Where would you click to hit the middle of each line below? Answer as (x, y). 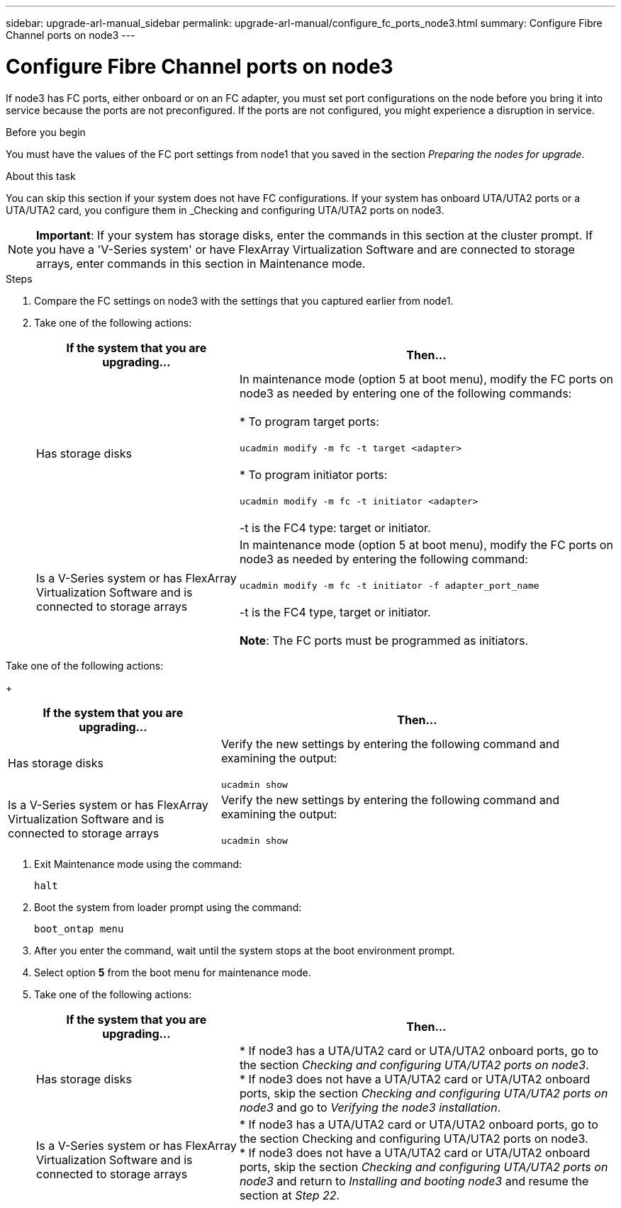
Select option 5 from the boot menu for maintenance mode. (173, 972)
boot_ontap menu (79, 928)
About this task (41, 176)
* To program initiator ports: (313, 474)
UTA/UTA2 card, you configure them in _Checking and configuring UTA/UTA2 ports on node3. (225, 210)
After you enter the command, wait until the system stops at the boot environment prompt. (245, 950)
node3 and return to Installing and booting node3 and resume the (414, 1181)
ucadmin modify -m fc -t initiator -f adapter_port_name (389, 585)
